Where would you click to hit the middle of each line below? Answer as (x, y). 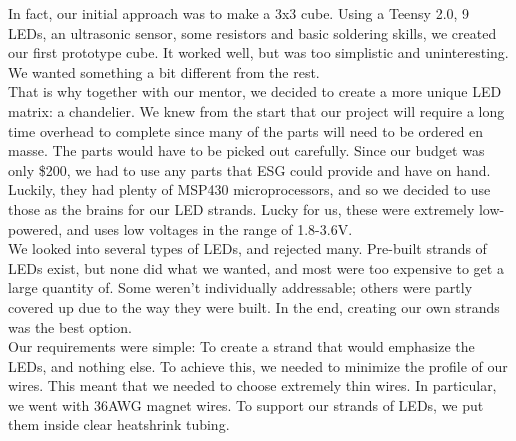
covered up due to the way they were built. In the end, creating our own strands (254, 306)
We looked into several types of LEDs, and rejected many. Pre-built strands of (247, 248)
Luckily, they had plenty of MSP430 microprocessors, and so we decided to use (249, 189)
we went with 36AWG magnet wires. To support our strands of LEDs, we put (246, 404)
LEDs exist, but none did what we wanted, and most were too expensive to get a (256, 267)
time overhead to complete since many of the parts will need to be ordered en (246, 130)
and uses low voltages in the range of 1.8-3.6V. (209, 228)
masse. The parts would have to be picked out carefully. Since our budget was (246, 150)
